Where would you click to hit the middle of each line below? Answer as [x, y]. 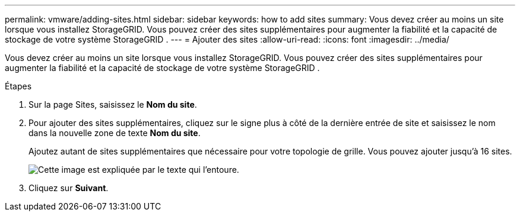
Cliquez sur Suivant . [69, 188]
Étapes [18, 86]
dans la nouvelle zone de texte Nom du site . [115, 133]
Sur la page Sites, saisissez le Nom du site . [113, 104]
